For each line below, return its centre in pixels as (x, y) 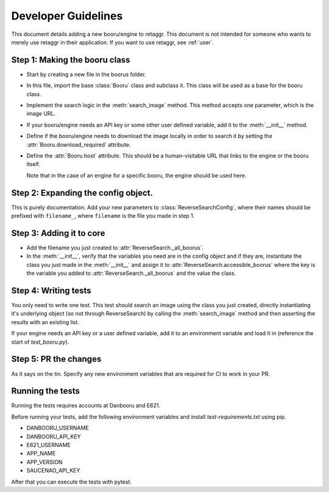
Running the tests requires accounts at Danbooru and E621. (86, 406)
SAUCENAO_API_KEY (53, 471)
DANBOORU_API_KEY (54, 436)
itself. (34, 164)
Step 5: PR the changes (56, 359)
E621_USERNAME (49, 445)
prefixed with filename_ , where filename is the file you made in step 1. (103, 216)
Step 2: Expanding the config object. (82, 192)
